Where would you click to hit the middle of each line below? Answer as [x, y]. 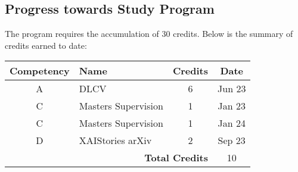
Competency [40, 71]
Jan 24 [232, 123]
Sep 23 [232, 140]
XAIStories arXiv [115, 140]
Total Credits [176, 158]
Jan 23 [232, 106]
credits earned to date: [46, 45]
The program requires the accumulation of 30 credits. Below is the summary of [149, 34]
